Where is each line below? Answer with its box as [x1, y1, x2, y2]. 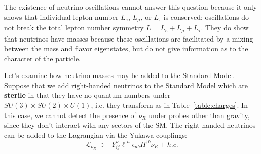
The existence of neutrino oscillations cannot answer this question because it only [4, 2, 257, 12]
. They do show [201, 22, 249, 33]
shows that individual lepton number [4, 11, 119, 22]
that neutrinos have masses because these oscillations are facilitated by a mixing [4, 33, 253, 44]
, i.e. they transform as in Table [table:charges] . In [91, 100, 248, 110]
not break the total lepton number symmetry [4, 22, 144, 33]
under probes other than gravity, [148, 109, 250, 120]
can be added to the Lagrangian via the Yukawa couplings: [4, 129, 187, 140]
